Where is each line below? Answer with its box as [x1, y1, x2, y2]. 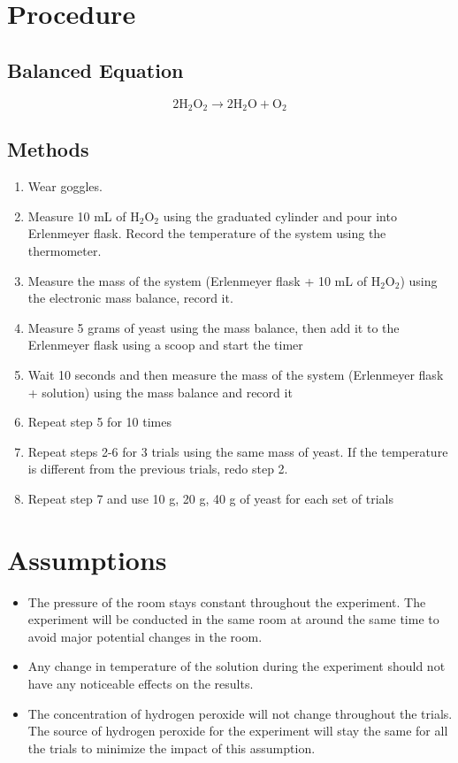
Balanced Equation [7, 56, 184, 83]
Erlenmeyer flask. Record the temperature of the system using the [27, 224, 386, 243]
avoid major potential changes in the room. [27, 627, 263, 645]
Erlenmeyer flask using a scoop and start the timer [27, 335, 303, 354]
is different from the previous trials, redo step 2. [27, 459, 288, 478]
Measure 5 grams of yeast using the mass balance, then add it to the [27, 318, 400, 336]
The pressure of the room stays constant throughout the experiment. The [27, 592, 426, 611]
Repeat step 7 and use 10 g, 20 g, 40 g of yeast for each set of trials [27, 489, 393, 507]
